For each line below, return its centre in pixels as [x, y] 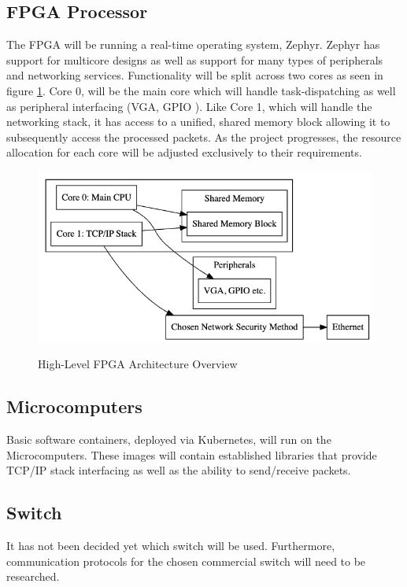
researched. [33, 576]
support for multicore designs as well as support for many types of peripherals [195, 59]
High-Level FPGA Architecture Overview [138, 364]
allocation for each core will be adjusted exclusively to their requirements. [184, 152]
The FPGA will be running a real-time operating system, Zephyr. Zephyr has [193, 44]
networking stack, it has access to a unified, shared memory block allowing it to [198, 122]
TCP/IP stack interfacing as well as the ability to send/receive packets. [179, 470]
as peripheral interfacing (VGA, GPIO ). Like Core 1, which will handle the [189, 106]
